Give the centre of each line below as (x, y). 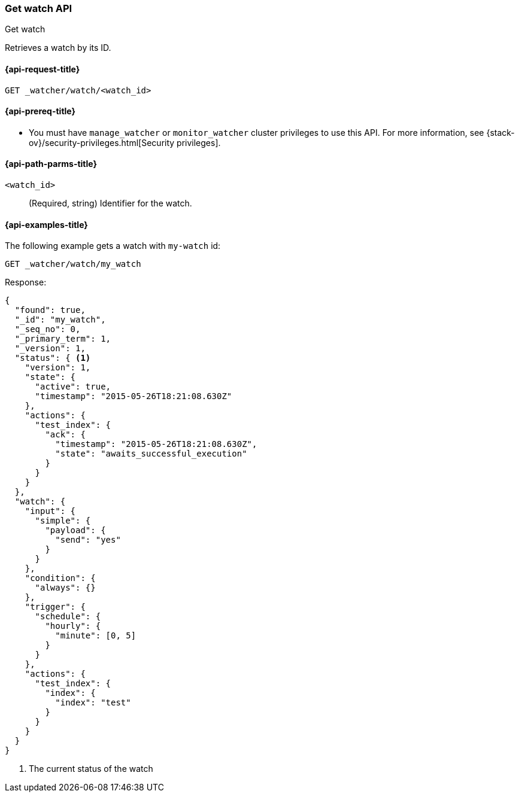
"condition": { (60, 578)
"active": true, (73, 387)
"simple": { (63, 521)
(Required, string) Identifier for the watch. (110, 203)
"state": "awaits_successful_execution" (151, 454)
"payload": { (75, 530)
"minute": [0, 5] (96, 636)
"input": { (50, 511)
